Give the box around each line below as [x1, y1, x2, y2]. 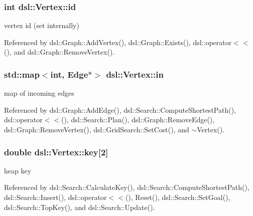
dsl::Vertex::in [106, 68, 164, 80]
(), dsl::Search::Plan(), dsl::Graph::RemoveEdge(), [61, 114, 215, 125]
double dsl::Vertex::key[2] [4, 145, 108, 158]
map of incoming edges [4, 88, 74, 98]
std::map [4, 68, 40, 80]
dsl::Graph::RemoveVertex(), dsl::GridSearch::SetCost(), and [4, 124, 189, 134]
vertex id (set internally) [4, 20, 79, 31]
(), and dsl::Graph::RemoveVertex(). [4, 47, 115, 57]
